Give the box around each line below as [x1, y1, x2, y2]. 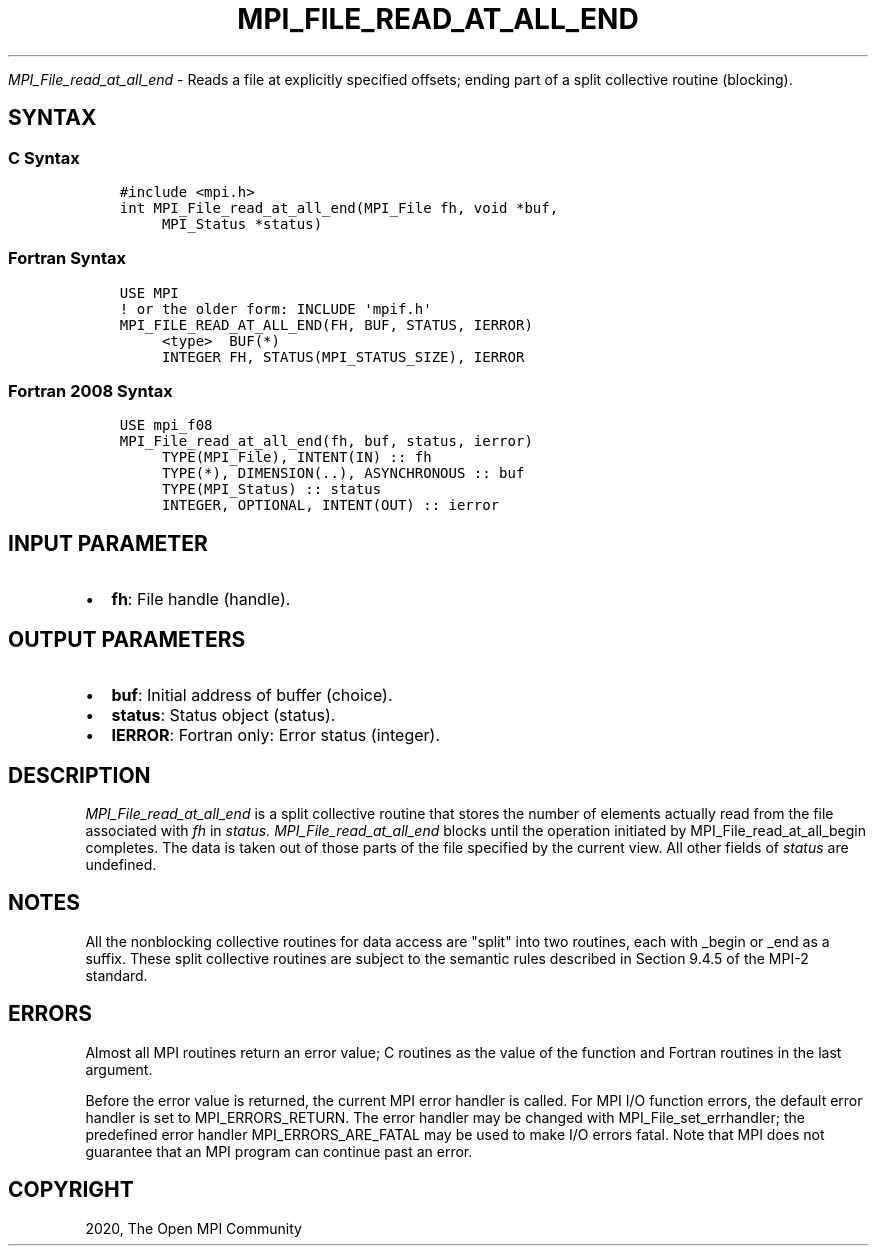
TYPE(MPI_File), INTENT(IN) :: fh [161, 449, 432, 466]
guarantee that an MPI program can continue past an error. [85, 1142, 473, 1160]
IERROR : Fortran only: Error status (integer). [111, 725, 440, 746]
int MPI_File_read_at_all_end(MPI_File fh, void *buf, [119, 199, 559, 216]
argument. [85, 1060, 153, 1078]
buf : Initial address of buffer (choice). [111, 685, 393, 706]
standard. [85, 966, 148, 984]
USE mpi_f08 [119, 417, 213, 434]
